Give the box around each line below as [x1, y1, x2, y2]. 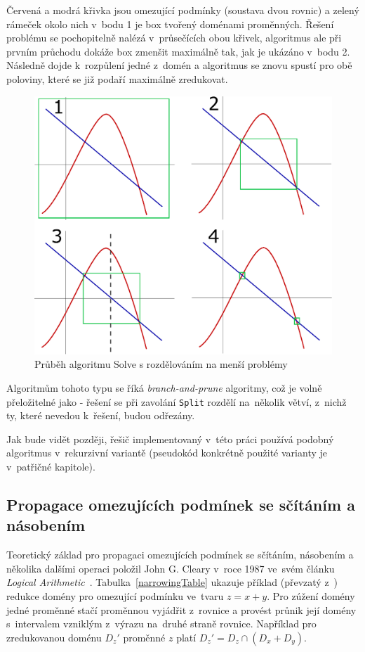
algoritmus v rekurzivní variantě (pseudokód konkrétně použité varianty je [6, 445, 327, 460]
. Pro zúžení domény [267, 589, 355, 603]
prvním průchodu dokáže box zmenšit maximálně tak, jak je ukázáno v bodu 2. [6, 44, 350, 58]
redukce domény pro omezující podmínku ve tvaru [6, 589, 224, 603]
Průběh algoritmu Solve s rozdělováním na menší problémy [34, 357, 288, 371]
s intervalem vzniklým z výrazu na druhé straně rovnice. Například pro [6, 616, 317, 631]
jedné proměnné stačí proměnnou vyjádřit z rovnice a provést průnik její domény [6, 602, 357, 617]
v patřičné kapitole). [6, 459, 95, 474]
